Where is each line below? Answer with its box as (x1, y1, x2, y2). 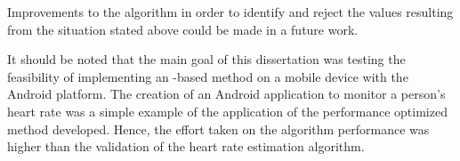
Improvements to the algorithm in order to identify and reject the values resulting (7, 3, 454, 20)
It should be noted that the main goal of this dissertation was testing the (7, 50, 406, 68)
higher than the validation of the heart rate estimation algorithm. (7, 137, 365, 156)
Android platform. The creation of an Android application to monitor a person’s (7, 85, 446, 103)
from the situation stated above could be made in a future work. (7, 20, 359, 38)
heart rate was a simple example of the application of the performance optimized (7, 101, 448, 120)
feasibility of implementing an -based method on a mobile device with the (7, 67, 408, 85)
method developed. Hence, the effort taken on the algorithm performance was (7, 119, 430, 138)
